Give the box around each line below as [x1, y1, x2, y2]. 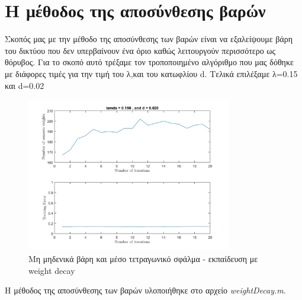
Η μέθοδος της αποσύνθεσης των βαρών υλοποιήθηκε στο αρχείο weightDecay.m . [5, 284, 286, 296]
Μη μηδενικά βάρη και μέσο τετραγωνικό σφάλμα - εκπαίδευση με [28, 253, 258, 265]
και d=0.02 [5, 79, 44, 91]
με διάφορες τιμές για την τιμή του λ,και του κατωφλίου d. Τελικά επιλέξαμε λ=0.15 [5, 67, 298, 79]
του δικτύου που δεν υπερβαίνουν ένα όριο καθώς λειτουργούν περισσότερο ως [5, 44, 276, 56]
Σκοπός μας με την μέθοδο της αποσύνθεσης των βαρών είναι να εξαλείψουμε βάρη [5, 33, 293, 45]
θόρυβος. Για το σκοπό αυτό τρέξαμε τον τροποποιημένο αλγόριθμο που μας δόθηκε [5, 56, 294, 68]
